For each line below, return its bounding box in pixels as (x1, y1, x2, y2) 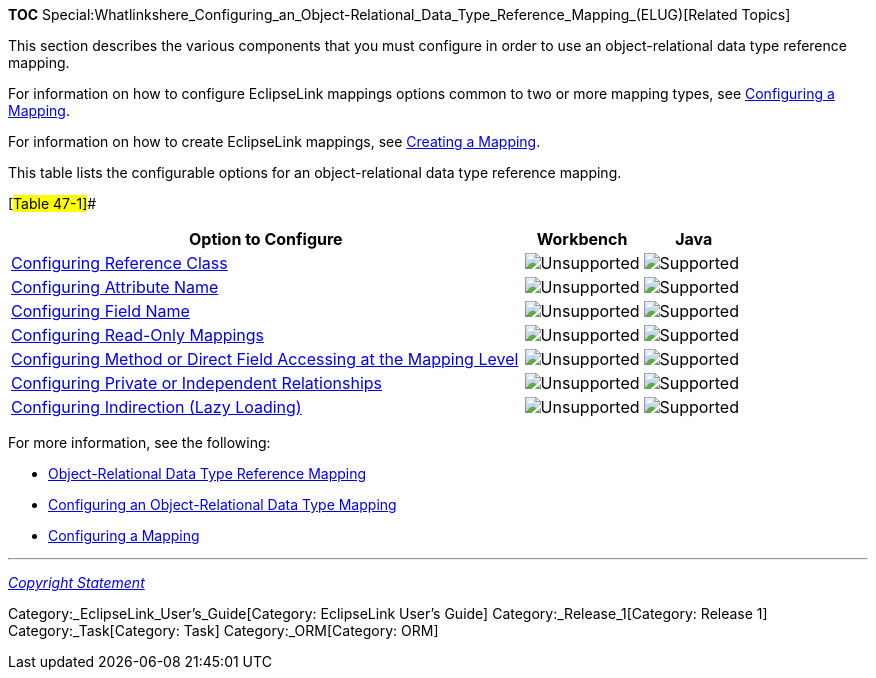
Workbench (536, 229, 628, 249)
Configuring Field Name (11, 301, 190, 321)
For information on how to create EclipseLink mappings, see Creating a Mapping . (8, 133, 541, 150)
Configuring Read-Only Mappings (11, 325, 265, 345)
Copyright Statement (8, 574, 145, 591)
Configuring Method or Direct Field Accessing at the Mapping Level (11, 349, 519, 369)
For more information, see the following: (8, 434, 271, 451)
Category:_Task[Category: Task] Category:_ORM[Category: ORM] (8, 622, 439, 639)
